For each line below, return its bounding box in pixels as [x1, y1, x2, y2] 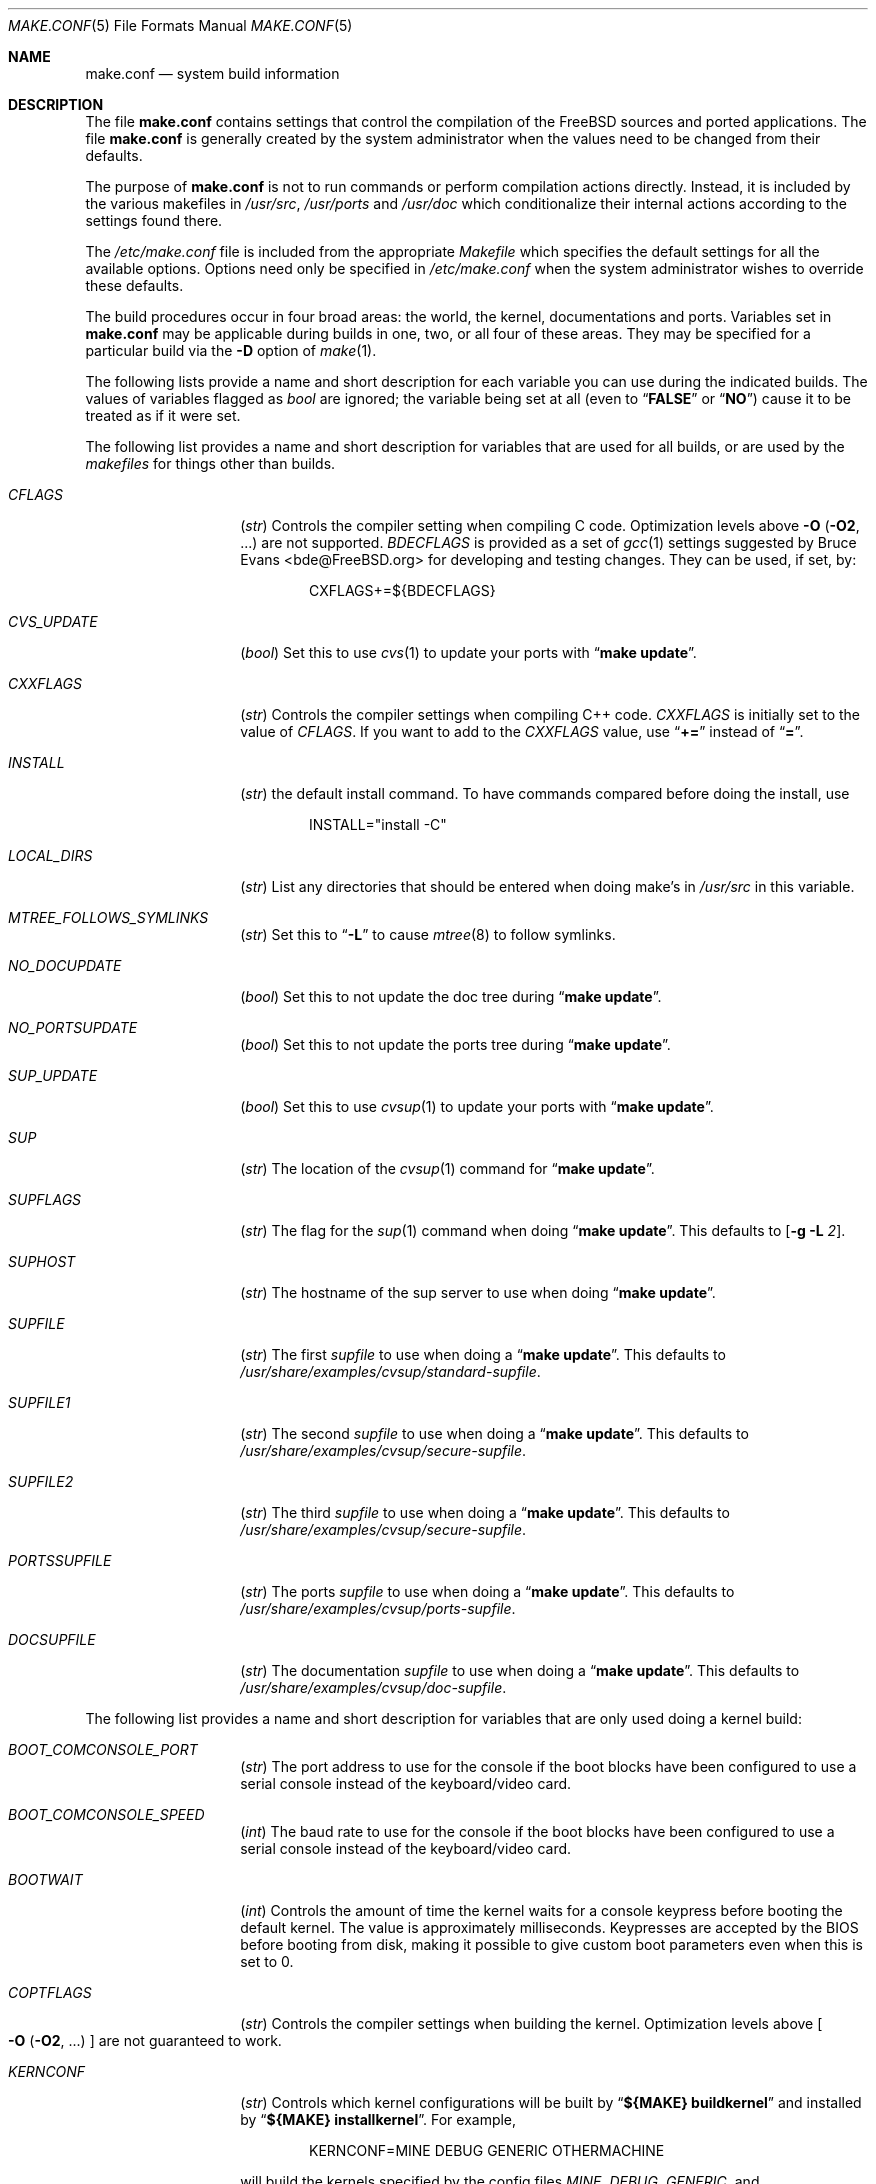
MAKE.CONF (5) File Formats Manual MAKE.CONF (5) [8, 17, 353, 34]
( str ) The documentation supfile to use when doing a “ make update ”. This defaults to [240, 1662, 800, 1679]
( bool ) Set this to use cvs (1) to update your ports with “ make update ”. [240, 644, 697, 661]
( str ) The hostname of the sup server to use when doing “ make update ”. [240, 1284, 716, 1301]
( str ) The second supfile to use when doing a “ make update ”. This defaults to [240, 1425, 749, 1442]
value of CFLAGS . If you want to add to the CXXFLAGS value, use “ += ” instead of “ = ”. [240, 723, 804, 740]
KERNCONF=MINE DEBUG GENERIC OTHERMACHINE [309, 2142, 665, 2159]
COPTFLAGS [8, 1984, 92, 2001]
